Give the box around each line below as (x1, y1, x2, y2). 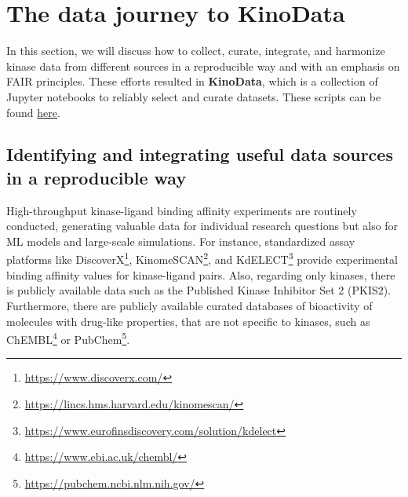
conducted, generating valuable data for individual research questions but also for (6, 217, 399, 234)
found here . (6, 104, 60, 120)
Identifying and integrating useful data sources (6, 142, 393, 166)
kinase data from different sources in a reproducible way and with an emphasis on (6, 57, 400, 74)
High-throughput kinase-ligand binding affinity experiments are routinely (6, 202, 357, 218)
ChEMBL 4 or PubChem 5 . (6, 329, 130, 347)
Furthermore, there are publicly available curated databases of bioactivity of (6, 297, 373, 313)
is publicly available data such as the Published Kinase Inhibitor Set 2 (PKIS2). (6, 282, 392, 298)
